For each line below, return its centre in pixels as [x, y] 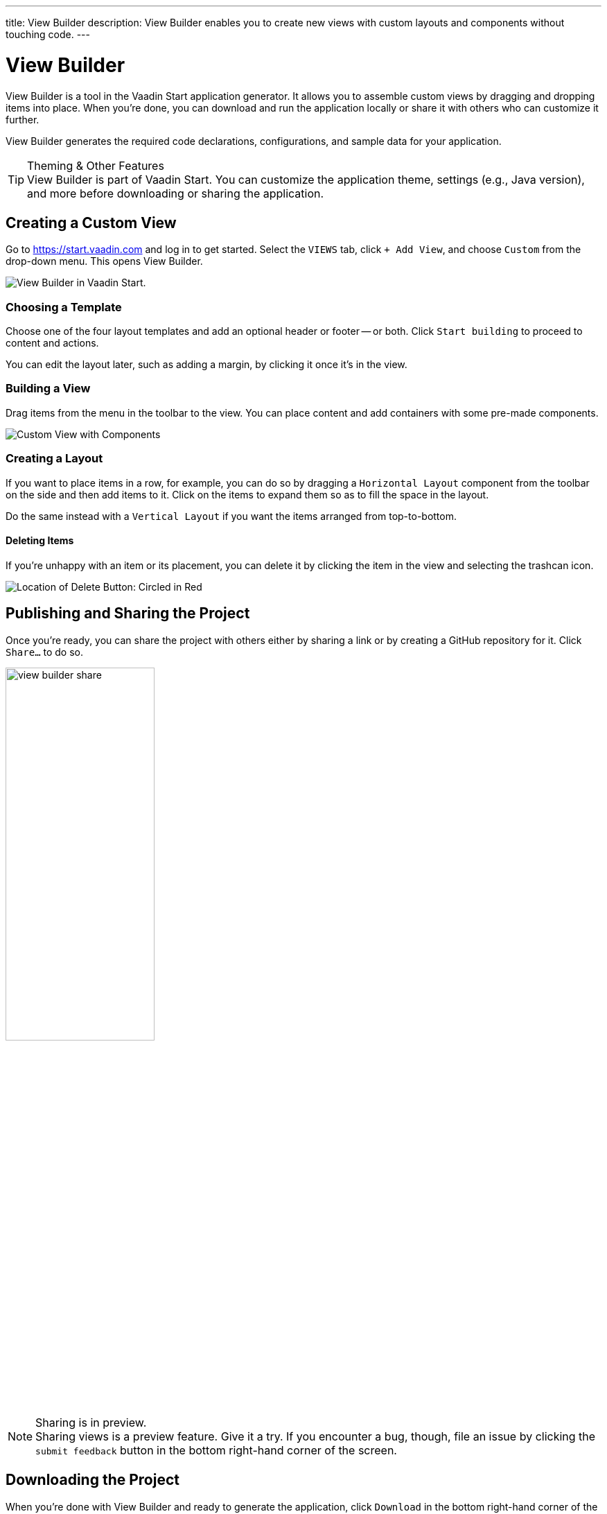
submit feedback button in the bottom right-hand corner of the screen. [216, 1450]
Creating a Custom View [91, 223]
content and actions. [52, 343]
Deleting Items [40, 541]
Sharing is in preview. [91, 1422]
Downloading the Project [93, 1480]
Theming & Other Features [96, 165]
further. [23, 119]
